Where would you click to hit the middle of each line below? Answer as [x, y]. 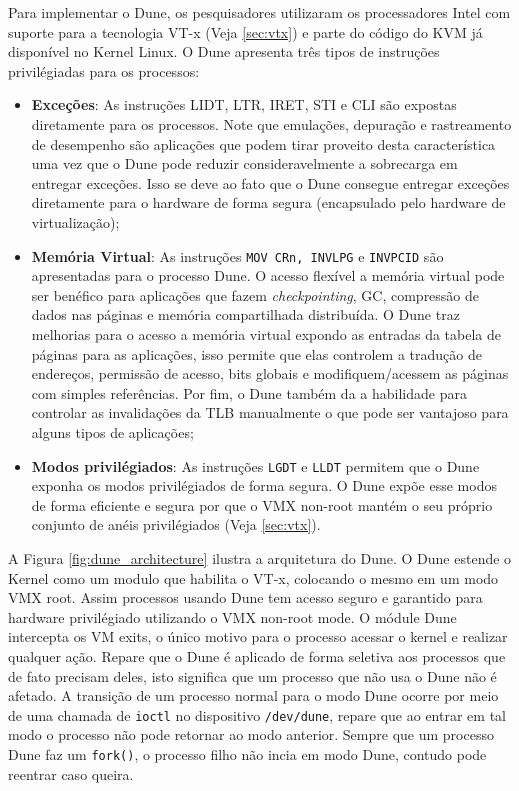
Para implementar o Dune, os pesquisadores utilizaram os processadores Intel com [259, 12]
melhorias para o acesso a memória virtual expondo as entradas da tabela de [266, 333]
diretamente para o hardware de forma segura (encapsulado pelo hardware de [268, 202]
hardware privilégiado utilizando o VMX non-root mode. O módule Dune [232, 616]
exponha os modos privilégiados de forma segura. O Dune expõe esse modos [264, 485]
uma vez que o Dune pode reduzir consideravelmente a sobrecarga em [244, 163]
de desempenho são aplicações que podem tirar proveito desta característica [263, 143]
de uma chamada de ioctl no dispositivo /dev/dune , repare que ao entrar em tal [257, 714]
